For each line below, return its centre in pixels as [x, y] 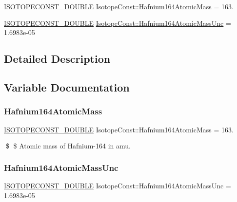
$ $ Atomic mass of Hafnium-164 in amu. [68, 146]
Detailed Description [57, 59]
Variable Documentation [67, 87]
